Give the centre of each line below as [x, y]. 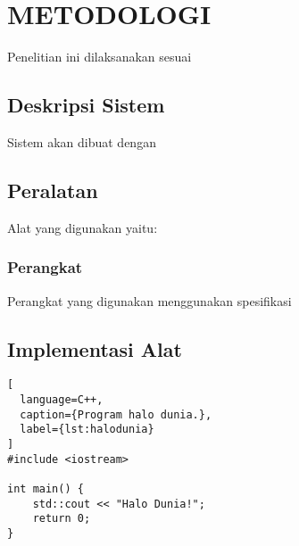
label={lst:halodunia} [87, 430]
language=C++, [62, 399]
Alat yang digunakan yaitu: [83, 227]
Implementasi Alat [95, 348]
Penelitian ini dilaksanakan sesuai [100, 57]
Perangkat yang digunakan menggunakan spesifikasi [149, 300]
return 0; [62, 519]
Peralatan [53, 190]
